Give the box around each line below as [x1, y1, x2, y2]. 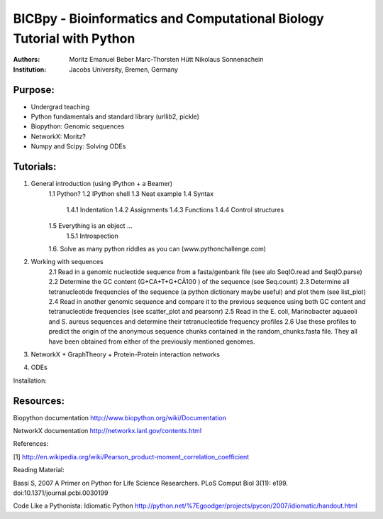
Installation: [13, 376, 48, 385]
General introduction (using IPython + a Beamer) [30, 180, 173, 188]
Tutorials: [13, 160, 57, 173]
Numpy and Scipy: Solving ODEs [30, 142, 126, 151]
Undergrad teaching [30, 102, 90, 111]
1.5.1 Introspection [66, 231, 118, 240]
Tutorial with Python [13, 31, 135, 46]
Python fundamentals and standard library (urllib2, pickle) [30, 112, 200, 121]
